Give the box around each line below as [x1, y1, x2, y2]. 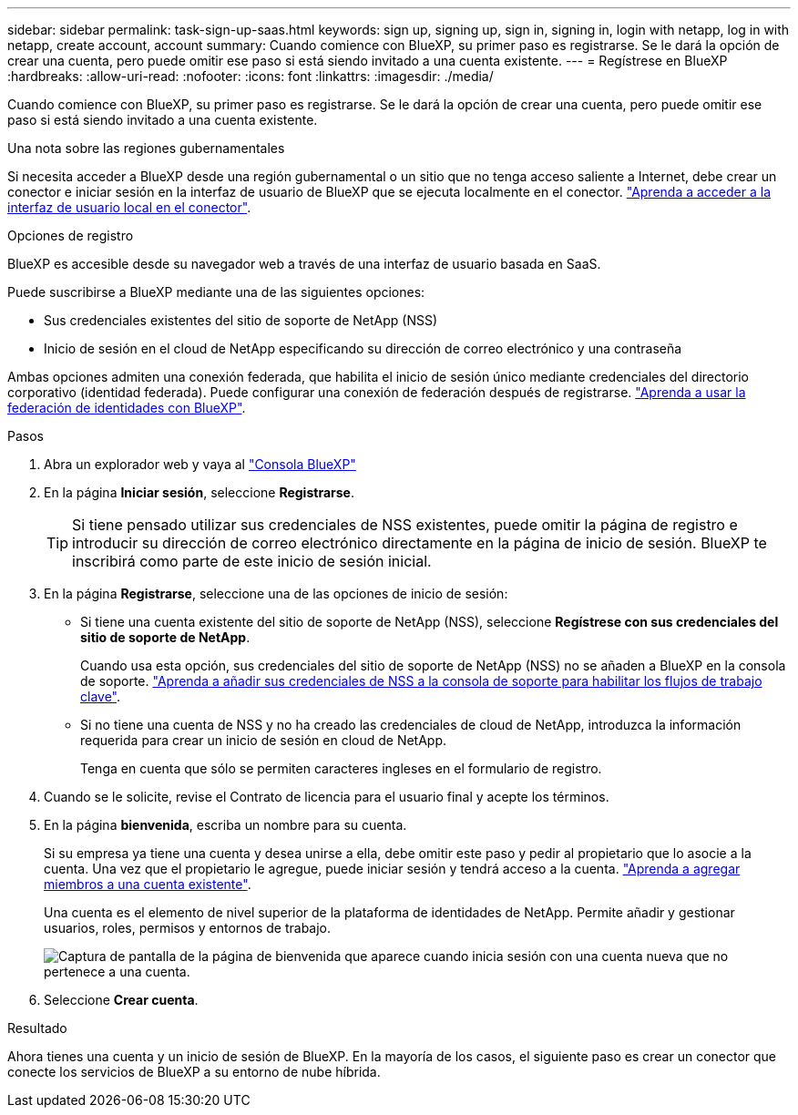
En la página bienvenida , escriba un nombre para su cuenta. [44, 817, 407, 833]
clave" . [80, 689, 121, 704]
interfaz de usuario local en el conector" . [7, 199, 251, 215]
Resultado [7, 1020, 67, 1036]
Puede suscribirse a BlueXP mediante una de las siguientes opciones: [7, 284, 425, 300]
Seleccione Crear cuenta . [44, 992, 199, 1008]
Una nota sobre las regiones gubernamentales [7, 140, 285, 156]
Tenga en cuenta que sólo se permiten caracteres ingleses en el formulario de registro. [80, 761, 602, 776]
